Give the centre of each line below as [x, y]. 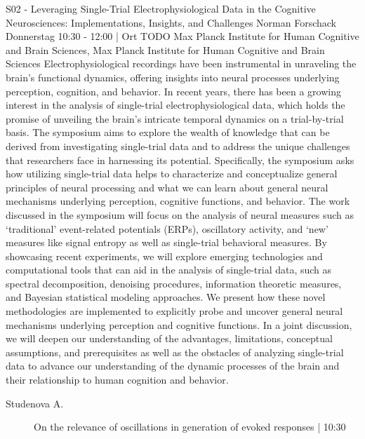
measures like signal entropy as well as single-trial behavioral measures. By [166, 242]
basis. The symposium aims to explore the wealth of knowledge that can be [168, 132]
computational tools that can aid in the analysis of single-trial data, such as [169, 270]
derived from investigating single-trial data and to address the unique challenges [178, 146]
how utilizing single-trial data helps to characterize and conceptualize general [172, 174]
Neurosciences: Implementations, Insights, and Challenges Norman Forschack [171, 22]
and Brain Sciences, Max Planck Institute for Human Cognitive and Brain [165, 49]
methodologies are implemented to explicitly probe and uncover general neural [174, 311]
